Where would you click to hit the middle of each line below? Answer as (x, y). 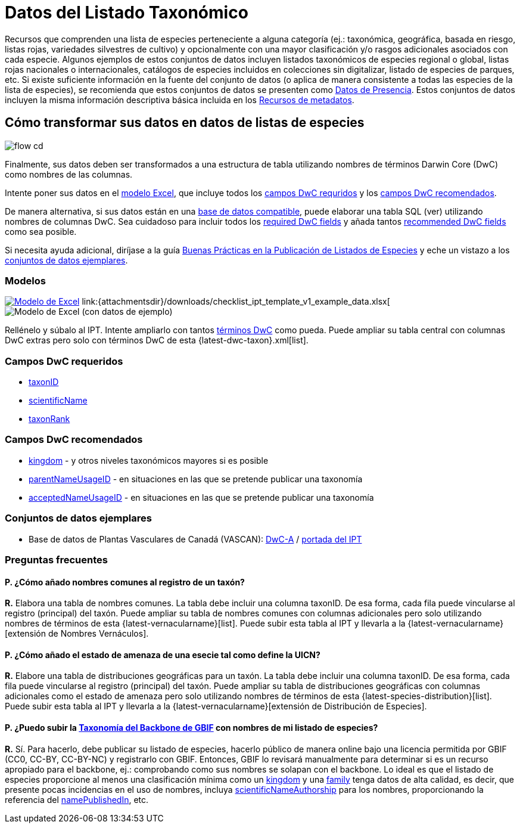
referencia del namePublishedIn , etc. (77, 799)
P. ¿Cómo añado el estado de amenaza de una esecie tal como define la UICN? (163, 655)
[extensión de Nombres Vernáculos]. (77, 634)
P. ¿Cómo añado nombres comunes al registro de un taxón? (125, 582)
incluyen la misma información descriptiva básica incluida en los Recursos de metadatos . (180, 100)
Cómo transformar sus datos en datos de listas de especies (185, 123)
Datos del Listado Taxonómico (127, 13)
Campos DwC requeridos (64, 361)
